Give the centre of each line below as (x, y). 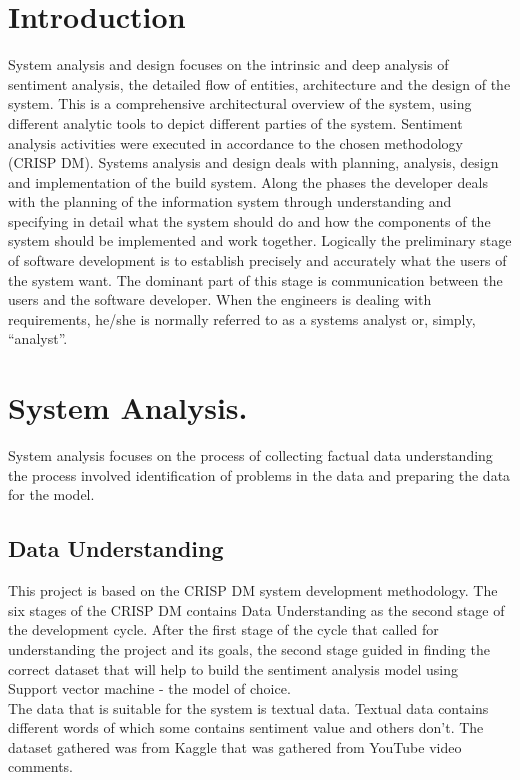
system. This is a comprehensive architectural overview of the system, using (240, 103)
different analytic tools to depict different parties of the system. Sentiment (235, 122)
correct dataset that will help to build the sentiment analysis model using (233, 668)
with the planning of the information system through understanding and (230, 201)
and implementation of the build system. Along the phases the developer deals (248, 181)
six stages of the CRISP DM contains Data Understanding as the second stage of (256, 609)
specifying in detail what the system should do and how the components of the (249, 220)
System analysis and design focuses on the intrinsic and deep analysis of (228, 64)
